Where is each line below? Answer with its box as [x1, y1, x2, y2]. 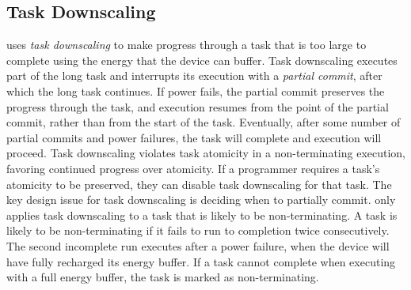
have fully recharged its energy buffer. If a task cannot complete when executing [6, 253, 396, 269]
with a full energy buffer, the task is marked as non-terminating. [6, 269, 319, 285]
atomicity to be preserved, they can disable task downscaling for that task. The [6, 175, 392, 192]
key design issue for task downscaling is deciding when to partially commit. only [6, 191, 396, 208]
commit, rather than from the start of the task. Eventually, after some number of [6, 114, 401, 130]
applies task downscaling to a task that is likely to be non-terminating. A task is [6, 206, 398, 223]
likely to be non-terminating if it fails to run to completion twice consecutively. [6, 222, 390, 239]
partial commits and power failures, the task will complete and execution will [6, 129, 382, 145]
